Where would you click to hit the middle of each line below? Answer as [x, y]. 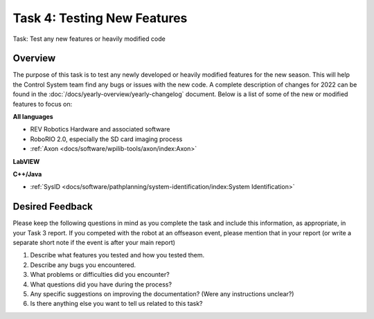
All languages [33, 117]
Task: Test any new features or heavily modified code [89, 39]
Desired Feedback [53, 207]
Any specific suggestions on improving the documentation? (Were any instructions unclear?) [162, 294]
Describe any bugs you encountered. [83, 265]
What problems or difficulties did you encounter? [100, 275]
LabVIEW [26, 161]
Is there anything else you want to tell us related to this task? [117, 304]
